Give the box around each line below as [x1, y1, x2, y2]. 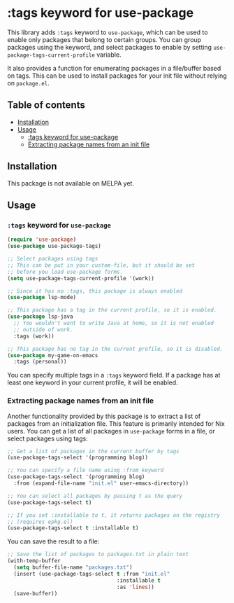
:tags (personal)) [13, 359, 68, 366]
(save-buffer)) [13, 590, 58, 597]
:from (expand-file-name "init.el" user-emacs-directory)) [13, 480, 189, 487]
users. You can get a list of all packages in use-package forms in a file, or [7, 427, 215, 435]
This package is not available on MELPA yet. [7, 179, 135, 187]
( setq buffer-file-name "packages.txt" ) [13, 564, 133, 571]
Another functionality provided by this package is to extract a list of [7, 412, 201, 420]
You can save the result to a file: [7, 537, 100, 546]
